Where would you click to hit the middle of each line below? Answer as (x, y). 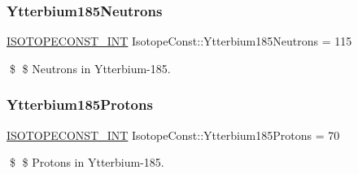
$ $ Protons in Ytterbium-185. (87, 162)
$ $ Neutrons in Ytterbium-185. (90, 68)
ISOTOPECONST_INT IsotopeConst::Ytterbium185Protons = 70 (173, 135)
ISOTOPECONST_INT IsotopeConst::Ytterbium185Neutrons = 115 (179, 41)
